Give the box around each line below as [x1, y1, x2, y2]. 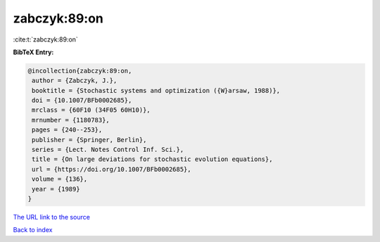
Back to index [13, 226, 53, 234]
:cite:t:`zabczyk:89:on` [13, 35, 79, 44]
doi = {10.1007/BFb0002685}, [32, 96, 132, 105]
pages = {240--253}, [32, 126, 103, 134]
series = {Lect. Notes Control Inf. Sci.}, [32, 146, 184, 154]
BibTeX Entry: [13, 48, 54, 56]
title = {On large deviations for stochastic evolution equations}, [32, 155, 273, 163]
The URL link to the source [13, 212, 91, 221]
